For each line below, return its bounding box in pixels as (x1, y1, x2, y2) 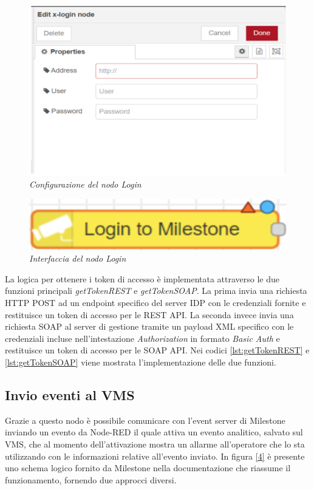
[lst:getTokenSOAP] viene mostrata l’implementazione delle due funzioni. (5, 355, 276, 368)
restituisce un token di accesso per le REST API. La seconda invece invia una (5, 308, 294, 321)
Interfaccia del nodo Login (29, 252, 126, 265)
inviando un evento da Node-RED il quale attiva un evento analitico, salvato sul (5, 426, 303, 438)
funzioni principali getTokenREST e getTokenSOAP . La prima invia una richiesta (5, 284, 307, 297)
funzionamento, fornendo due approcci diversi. (5, 473, 177, 486)
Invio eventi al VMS (5, 385, 135, 404)
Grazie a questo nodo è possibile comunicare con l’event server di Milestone (5, 413, 285, 426)
